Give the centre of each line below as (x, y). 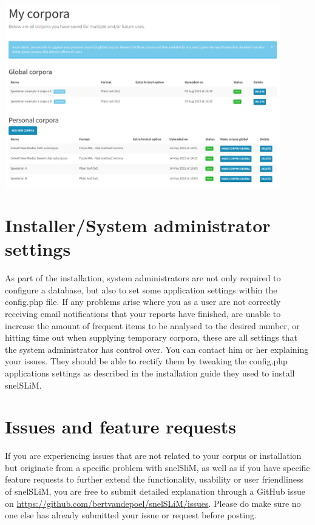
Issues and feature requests (120, 426)
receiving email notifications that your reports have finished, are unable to (143, 314)
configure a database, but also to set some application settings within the (141, 289)
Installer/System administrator (138, 225)
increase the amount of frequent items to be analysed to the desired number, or (152, 325)
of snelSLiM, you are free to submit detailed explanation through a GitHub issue (155, 491)
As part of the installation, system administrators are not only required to (143, 278)
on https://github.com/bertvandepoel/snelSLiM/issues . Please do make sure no (153, 503)
